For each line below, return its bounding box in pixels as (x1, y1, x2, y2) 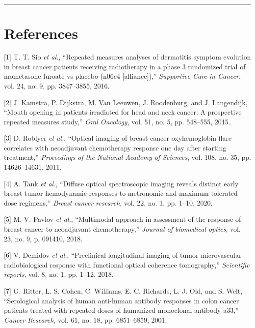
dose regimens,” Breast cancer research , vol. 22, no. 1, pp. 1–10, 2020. (4, 197, 213, 208)
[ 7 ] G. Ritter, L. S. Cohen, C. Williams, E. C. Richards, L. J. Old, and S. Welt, (4, 286, 243, 296)
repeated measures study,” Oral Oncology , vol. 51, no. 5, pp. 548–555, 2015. (4, 116, 230, 126)
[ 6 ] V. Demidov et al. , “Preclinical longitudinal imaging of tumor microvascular (4, 250, 242, 260)
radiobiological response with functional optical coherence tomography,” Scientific (4, 259, 250, 269)
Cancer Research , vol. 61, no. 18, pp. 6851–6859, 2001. (4, 314, 167, 325)
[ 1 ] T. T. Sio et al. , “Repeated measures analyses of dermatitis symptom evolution (4, 52, 251, 62)
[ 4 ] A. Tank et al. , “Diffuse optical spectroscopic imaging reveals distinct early (4, 178, 239, 188)
